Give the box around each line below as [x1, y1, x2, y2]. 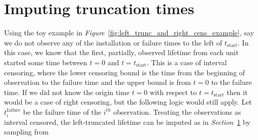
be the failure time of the [23, 106, 102, 117]
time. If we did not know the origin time [4, 86, 130, 97]
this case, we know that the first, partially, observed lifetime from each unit [4, 47, 239, 58]
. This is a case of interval [146, 57, 227, 67]
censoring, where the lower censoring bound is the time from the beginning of [4, 67, 245, 77]
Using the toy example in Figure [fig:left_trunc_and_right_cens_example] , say [4, 27, 254, 38]
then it [227, 86, 248, 97]
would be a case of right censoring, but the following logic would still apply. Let [4, 97, 252, 107]
